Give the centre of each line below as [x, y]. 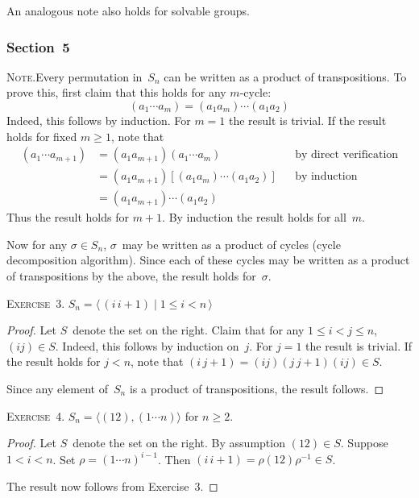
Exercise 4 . [36, 415]
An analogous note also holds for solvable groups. [128, 10]
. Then [174, 459]
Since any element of [57, 389]
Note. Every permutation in [75, 76]
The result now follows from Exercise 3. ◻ [112, 486]
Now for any [37, 244]
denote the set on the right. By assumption [179, 443]
